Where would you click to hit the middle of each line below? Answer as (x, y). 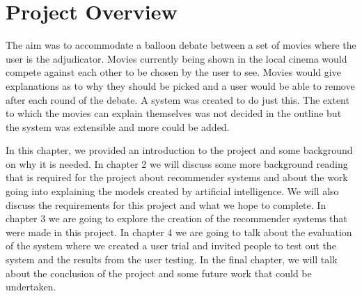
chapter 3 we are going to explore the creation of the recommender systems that (176, 218)
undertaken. (31, 287)
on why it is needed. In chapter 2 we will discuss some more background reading (177, 163)
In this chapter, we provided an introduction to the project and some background (179, 150)
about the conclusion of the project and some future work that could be (159, 273)
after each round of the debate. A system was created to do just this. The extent (178, 99)
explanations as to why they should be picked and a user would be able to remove (180, 85)
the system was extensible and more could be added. (118, 126)
